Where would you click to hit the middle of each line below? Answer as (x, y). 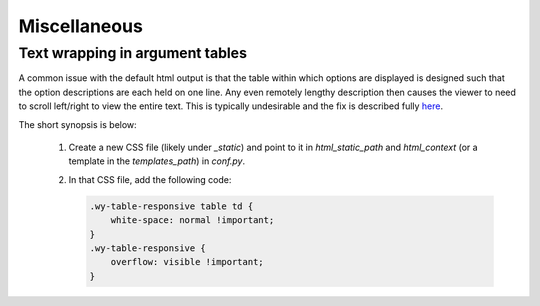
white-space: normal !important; (192, 220)
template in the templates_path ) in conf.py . (156, 161)
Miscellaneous (81, 26)
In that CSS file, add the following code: (150, 179)
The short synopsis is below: (77, 124)
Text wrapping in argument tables (132, 53)
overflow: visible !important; (187, 262)
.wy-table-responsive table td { (171, 206)
